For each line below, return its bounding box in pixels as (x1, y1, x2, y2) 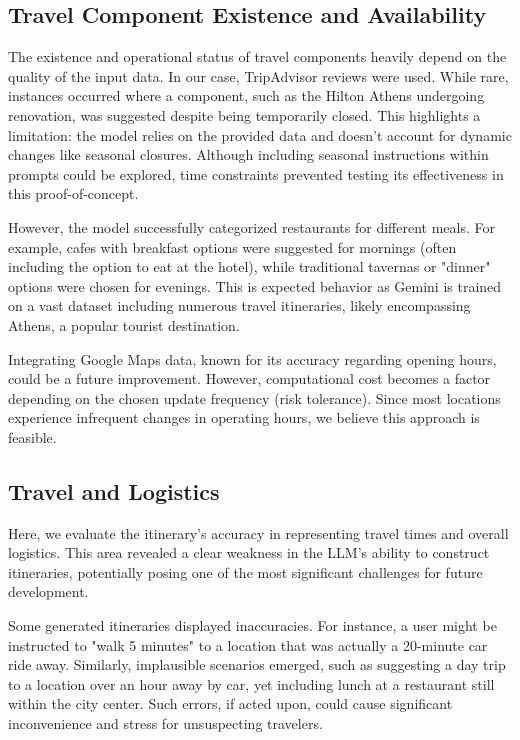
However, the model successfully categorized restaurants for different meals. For (8, 216, 495, 237)
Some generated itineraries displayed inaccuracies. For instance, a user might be (8, 615, 497, 636)
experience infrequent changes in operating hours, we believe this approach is (8, 407, 480, 428)
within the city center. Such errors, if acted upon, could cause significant (8, 693, 453, 714)
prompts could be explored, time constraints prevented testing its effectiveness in (8, 163, 504, 184)
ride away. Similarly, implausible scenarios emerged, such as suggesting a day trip (8, 654, 506, 675)
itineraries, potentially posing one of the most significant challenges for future (8, 561, 483, 582)
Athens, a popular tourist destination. (8, 314, 240, 335)
